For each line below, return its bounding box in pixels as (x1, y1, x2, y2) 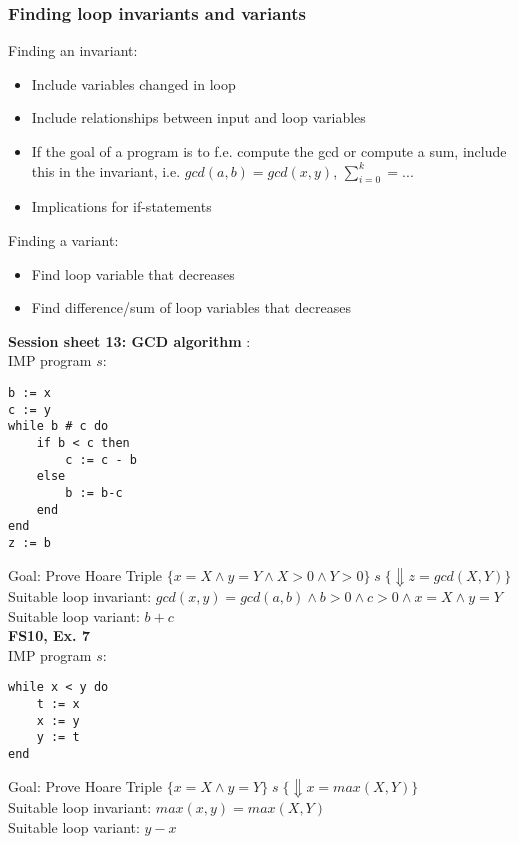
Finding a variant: (8, 229, 119, 250)
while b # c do (8, 419, 109, 434)
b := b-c (65, 485, 123, 500)
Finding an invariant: (8, 40, 138, 61)
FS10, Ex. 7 (8, 625, 90, 646)
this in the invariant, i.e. (31, 160, 181, 181)
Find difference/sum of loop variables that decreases (31, 297, 351, 318)
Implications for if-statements (31, 196, 212, 217)
